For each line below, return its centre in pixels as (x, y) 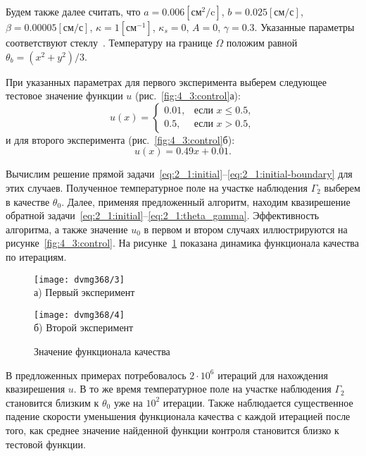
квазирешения (36, 389)
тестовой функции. (46, 444)
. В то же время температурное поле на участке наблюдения (202, 389)
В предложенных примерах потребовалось (96, 375)
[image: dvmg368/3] (79, 279)
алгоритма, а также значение (67, 229)
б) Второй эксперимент (84, 327)
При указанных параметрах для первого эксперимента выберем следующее (166, 81)
